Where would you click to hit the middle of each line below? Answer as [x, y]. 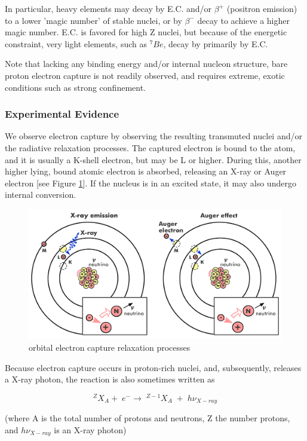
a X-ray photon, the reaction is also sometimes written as [110, 379]
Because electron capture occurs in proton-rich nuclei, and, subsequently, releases [153, 367]
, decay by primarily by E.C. [216, 43]
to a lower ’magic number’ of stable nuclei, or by [93, 20]
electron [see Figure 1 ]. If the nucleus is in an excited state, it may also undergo [151, 183]
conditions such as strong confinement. [76, 87]
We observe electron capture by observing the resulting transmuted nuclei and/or [153, 136]
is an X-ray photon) [90, 429]
